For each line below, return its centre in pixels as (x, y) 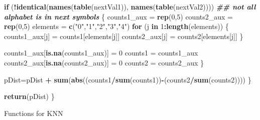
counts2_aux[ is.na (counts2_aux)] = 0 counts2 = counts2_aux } (104, 62)
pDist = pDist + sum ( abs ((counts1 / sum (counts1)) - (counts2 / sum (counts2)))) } (128, 79)
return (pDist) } (29, 96)
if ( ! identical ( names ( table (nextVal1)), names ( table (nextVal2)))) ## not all (130, 6)
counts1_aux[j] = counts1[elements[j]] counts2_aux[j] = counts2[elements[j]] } (124, 36)
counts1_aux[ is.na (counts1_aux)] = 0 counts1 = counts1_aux (101, 53)
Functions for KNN (34, 113)
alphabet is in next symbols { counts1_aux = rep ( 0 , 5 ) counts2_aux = (118, 16)
